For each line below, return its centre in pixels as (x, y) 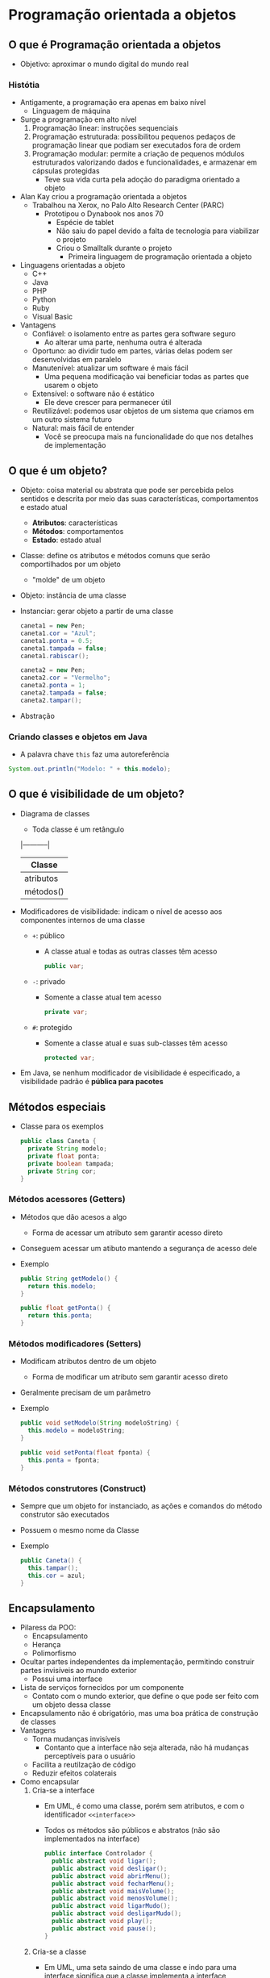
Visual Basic (52, 317)
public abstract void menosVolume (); (115, 1899)
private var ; (66, 1012)
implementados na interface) (92, 1839)
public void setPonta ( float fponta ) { (85, 1453)
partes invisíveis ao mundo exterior (78, 1671)
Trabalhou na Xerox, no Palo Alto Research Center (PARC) (128, 205)
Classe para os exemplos (62, 1126)
